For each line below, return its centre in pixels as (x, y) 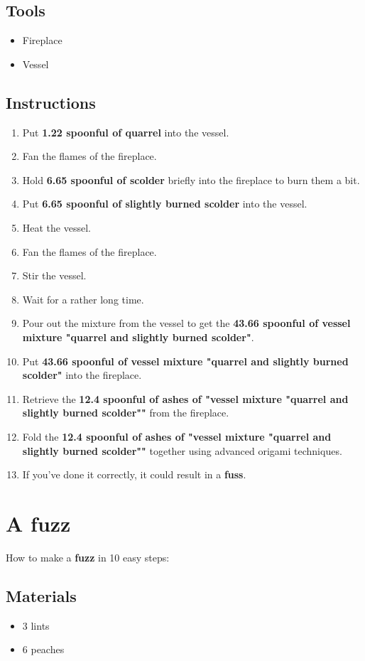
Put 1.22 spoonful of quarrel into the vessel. (126, 132)
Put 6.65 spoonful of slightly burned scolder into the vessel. (165, 204)
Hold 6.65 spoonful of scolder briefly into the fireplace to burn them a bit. (191, 179)
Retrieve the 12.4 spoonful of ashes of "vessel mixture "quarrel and (185, 398)
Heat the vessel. (56, 227)
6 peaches (43, 649)
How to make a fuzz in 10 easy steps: (88, 557)
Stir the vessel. (54, 275)
